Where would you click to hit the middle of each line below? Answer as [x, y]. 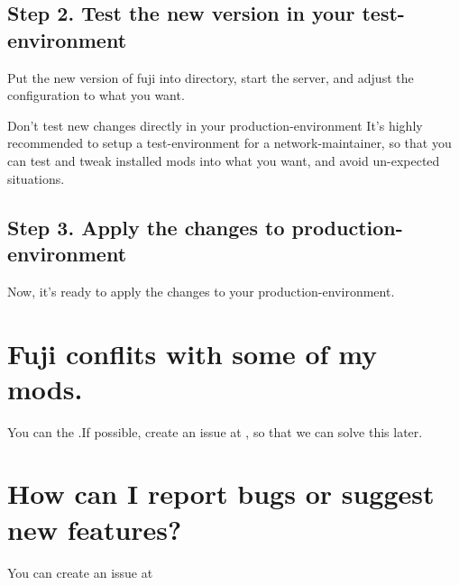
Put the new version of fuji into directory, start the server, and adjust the [211, 77]
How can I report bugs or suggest [221, 494]
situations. [36, 178]
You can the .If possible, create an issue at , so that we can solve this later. [215, 431]
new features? [95, 529]
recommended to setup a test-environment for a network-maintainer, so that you [229, 143]
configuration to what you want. [96, 95]
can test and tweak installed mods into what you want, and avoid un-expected [224, 160]
